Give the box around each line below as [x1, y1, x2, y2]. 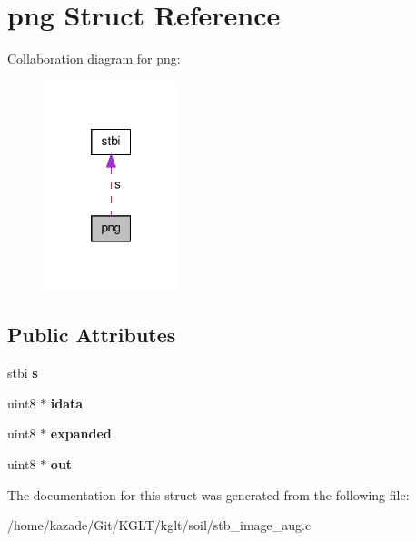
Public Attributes [7, 320, 176, 349]
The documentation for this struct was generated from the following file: [7, 485, 410, 504]
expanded [50, 424, 112, 443]
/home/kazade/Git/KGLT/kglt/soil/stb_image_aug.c [7, 516, 312, 535]
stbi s [7, 363, 38, 382]
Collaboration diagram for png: [7, 49, 181, 68]
